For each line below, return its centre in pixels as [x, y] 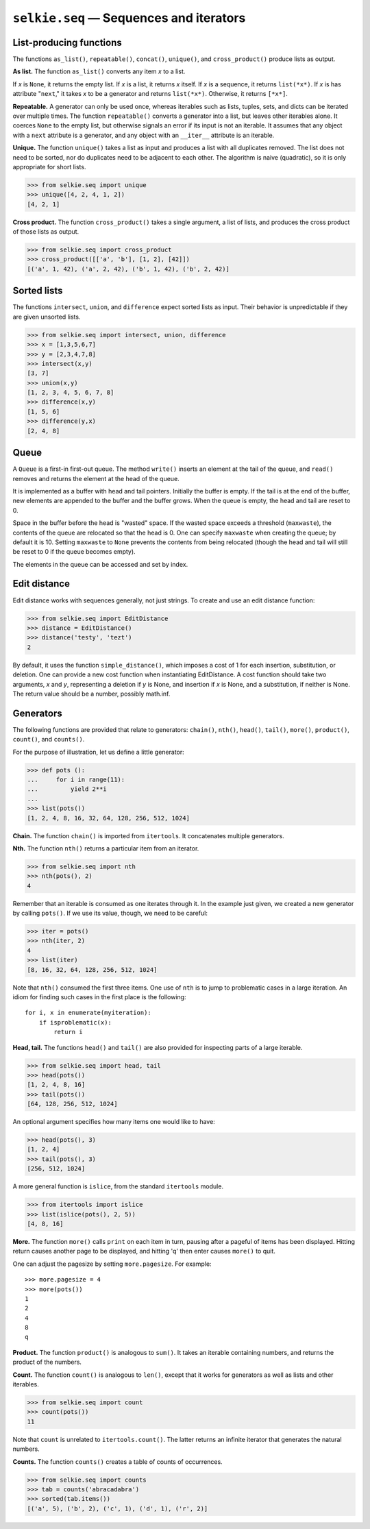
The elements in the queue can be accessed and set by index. [100, 564]
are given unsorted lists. [47, 317]
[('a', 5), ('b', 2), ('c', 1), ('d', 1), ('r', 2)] [118, 1508]
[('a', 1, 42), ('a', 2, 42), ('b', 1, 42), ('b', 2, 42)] [128, 269]
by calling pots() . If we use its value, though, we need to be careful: [110, 913]
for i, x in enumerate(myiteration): [88, 1013]
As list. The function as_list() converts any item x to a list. [99, 71]
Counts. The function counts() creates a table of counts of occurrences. [118, 1461]
